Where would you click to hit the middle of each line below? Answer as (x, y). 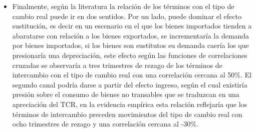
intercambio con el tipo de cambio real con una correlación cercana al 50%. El (132, 75)
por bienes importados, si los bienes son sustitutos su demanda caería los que (131, 45)
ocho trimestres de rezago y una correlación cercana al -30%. (105, 124)
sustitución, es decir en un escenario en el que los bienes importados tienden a (132, 26)
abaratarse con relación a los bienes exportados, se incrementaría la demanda (131, 35)
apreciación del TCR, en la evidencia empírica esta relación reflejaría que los (130, 104)
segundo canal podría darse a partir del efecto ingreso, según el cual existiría (130, 84)
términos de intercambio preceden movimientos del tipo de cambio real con (127, 114)
